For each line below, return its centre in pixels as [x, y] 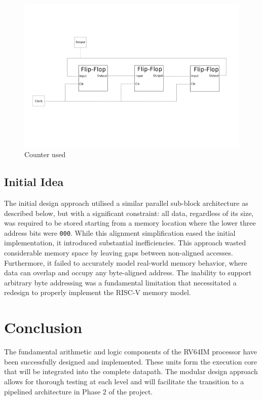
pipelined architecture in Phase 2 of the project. [79, 391]
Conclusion [43, 327]
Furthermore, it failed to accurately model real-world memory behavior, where [126, 262]
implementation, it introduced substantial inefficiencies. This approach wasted [125, 243]
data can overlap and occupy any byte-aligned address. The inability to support [128, 272]
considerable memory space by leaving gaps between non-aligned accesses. [119, 253]
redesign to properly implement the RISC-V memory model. [98, 292]
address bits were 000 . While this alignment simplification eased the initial [120, 232]
